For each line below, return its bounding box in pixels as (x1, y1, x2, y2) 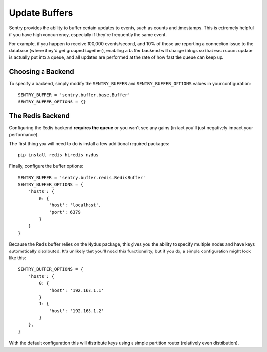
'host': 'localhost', (49, 202, 101, 208)
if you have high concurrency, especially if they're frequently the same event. (9, 31, 167, 37)
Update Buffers (9, 7, 73, 18)
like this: (9, 255, 26, 261)
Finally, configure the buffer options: (9, 163, 84, 169)
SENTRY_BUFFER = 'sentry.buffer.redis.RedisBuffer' (18, 175, 146, 180)
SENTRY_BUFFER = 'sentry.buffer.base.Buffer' (18, 92, 131, 98)
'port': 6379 (49, 209, 81, 215)
